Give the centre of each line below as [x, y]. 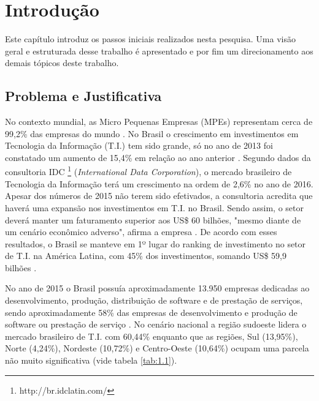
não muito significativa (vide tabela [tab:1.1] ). [91, 360]
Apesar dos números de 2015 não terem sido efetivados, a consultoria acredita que [159, 196]
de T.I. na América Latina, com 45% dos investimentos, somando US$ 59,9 [146, 256]
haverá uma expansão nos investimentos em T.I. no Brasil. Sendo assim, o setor [154, 207]
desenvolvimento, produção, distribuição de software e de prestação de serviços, [154, 300]
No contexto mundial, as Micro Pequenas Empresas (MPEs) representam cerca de [159, 122]
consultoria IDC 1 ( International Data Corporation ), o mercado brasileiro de [148, 171]
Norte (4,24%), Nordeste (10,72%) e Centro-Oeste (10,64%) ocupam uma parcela [157, 348]
